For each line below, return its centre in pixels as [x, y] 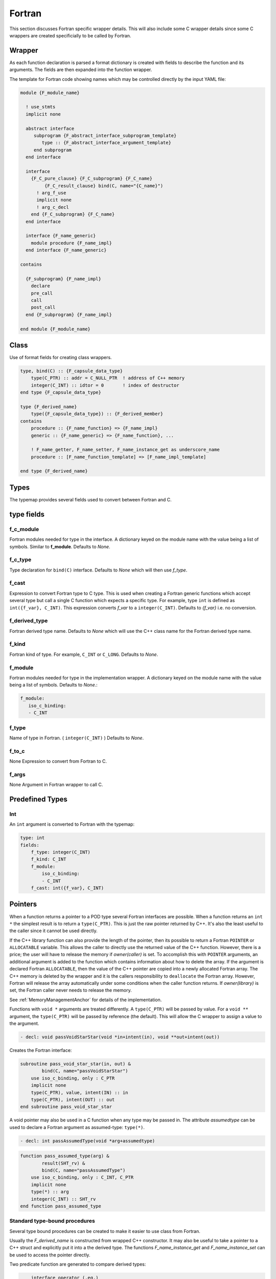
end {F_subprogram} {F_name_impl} [69, 314]
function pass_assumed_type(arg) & [65, 1156]
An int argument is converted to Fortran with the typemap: [72, 824]
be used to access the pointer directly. [50, 1255]
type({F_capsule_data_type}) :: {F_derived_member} [97, 414]
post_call [43, 307]
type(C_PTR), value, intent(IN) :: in [79, 1093]
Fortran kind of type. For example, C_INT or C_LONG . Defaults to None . [84, 654]
